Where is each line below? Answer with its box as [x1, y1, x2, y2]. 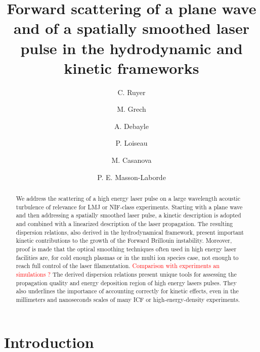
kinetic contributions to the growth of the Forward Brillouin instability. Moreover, [16, 236, 232, 245]
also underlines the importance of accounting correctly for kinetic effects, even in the [16, 287, 239, 295]
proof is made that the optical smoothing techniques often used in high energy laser [16, 244, 237, 253]
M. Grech [117, 104, 146, 114]
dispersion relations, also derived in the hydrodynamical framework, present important [16, 228, 244, 236]
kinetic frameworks [64, 57, 199, 78]
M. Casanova [111, 155, 152, 165]
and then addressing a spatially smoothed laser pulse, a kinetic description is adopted [16, 211, 241, 219]
